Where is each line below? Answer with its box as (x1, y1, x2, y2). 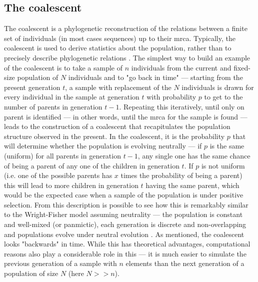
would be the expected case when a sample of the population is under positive (4, 189, 243, 200)
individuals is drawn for (181, 81, 254, 92)
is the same (209, 140, 244, 151)
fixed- (233, 62, 250, 72)
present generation (4, 81, 60, 92)
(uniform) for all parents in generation (4, 150, 121, 160)
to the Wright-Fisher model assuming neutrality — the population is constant (4, 209, 243, 219)
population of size (4, 268, 58, 278)
